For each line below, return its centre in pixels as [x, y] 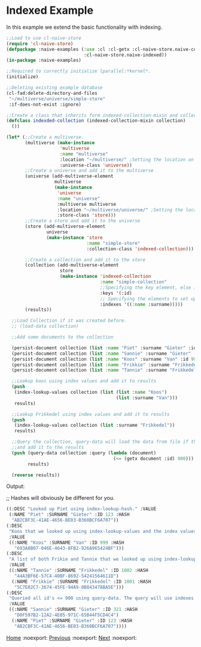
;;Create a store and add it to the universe [83, 221]
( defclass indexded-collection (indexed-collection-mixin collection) [96, 121]
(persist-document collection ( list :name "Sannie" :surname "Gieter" [101, 354]
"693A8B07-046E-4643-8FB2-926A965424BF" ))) [69, 548]
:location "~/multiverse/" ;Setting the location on [127, 160]
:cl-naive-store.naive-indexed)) [125, 55]
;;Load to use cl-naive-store [44, 38]
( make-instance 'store [74, 238]
